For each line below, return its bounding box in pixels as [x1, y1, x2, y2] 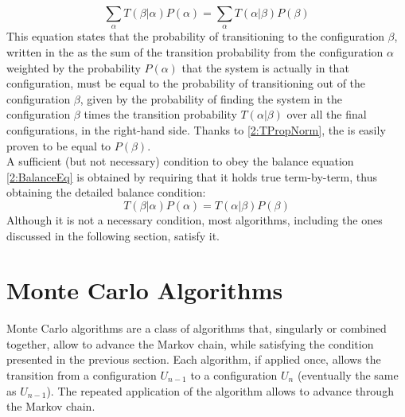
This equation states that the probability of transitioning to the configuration [6, 28, 384, 45]
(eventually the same [297, 367, 399, 384]
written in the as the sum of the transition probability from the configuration [6, 43, 384, 60]
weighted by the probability [6, 59, 141, 76]
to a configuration [190, 367, 278, 384]
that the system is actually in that [181, 59, 349, 76]
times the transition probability [84, 106, 237, 123]
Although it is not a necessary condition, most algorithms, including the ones [6, 211, 383, 228]
